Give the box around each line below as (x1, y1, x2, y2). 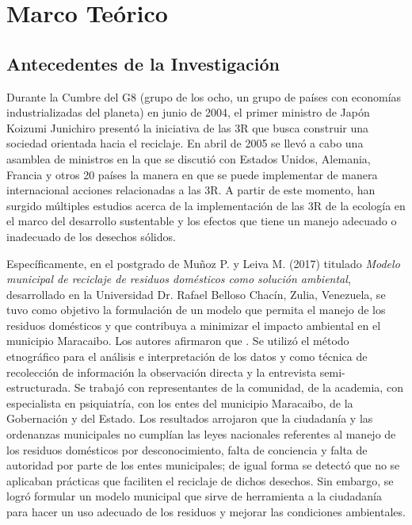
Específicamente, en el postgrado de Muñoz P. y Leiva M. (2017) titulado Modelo (6, 255, 400, 271)
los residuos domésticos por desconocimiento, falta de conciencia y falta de (6, 441, 368, 458)
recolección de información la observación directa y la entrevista (6, 363, 317, 380)
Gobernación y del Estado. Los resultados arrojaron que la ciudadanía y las (6, 410, 373, 427)
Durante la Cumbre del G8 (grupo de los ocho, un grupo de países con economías (6, 88, 402, 105)
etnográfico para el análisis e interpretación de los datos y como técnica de (6, 348, 368, 365)
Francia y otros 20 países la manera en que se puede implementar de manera (6, 166, 378, 182)
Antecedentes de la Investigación (6, 51, 280, 75)
